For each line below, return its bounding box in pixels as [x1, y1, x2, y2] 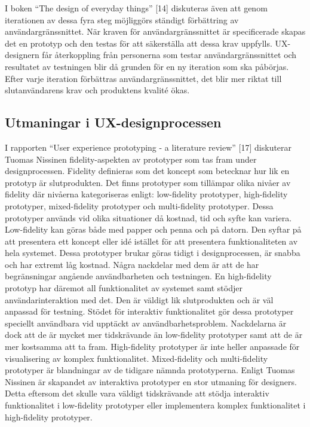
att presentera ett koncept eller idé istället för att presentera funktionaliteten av [5, 234, 298, 247]
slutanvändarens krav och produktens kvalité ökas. [5, 84, 190, 96]
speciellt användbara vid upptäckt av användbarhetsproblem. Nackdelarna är [5, 316, 287, 329]
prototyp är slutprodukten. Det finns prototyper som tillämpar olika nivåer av [5, 176, 291, 188]
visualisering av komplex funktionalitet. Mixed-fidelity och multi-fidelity [5, 352, 268, 364]
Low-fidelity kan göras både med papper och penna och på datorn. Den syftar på [5, 223, 302, 236]
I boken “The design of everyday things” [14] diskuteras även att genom [5, 2, 268, 14]
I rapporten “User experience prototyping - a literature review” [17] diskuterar [5, 141, 292, 153]
